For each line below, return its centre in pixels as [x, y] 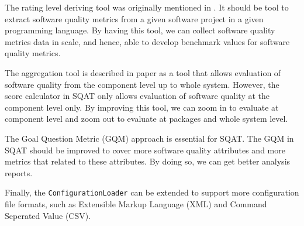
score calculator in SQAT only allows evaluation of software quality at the [137, 96]
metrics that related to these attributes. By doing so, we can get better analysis [148, 161]
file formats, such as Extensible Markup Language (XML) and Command [136, 203]
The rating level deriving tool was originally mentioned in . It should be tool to [147, 7]
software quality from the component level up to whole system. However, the [142, 84]
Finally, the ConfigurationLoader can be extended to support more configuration [152, 192]
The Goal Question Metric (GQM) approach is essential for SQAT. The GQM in [149, 138]
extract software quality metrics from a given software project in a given [134, 18]
